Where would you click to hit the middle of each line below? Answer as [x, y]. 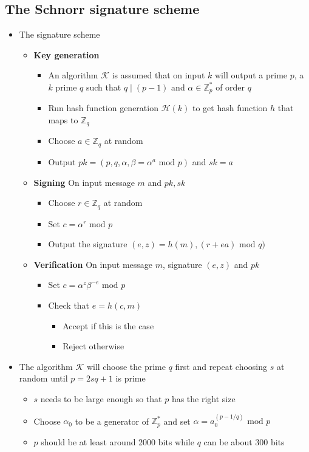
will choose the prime [126, 366]
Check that [69, 305]
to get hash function [230, 108]
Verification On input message [93, 264]
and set [177, 421]
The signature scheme [59, 34]
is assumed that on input [158, 75]
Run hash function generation [103, 108]
